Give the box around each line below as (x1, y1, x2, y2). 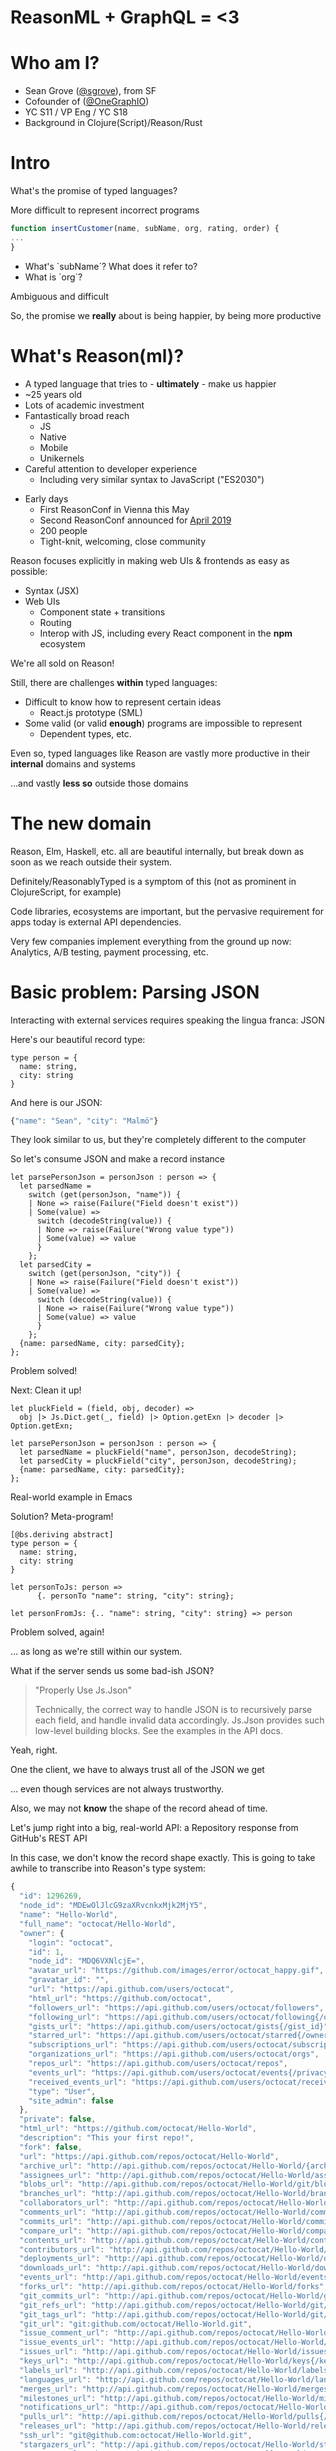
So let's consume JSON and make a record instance (10, 1153, 225, 1165)
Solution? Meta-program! (10, 1511, 114, 1523)
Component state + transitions (39, 606, 166, 618)
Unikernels (39, 452, 85, 464)
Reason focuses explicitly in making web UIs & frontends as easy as (10, 554, 290, 566)
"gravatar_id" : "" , (28, 1975, 110, 1985)
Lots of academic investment (24, 399, 145, 411)
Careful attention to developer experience (24, 462, 198, 475)
